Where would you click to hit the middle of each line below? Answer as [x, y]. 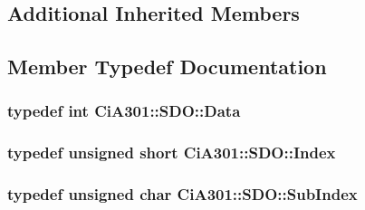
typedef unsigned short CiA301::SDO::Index [172, 153]
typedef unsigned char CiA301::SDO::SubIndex [182, 194]
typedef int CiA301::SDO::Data [124, 111]
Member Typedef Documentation [167, 67]
